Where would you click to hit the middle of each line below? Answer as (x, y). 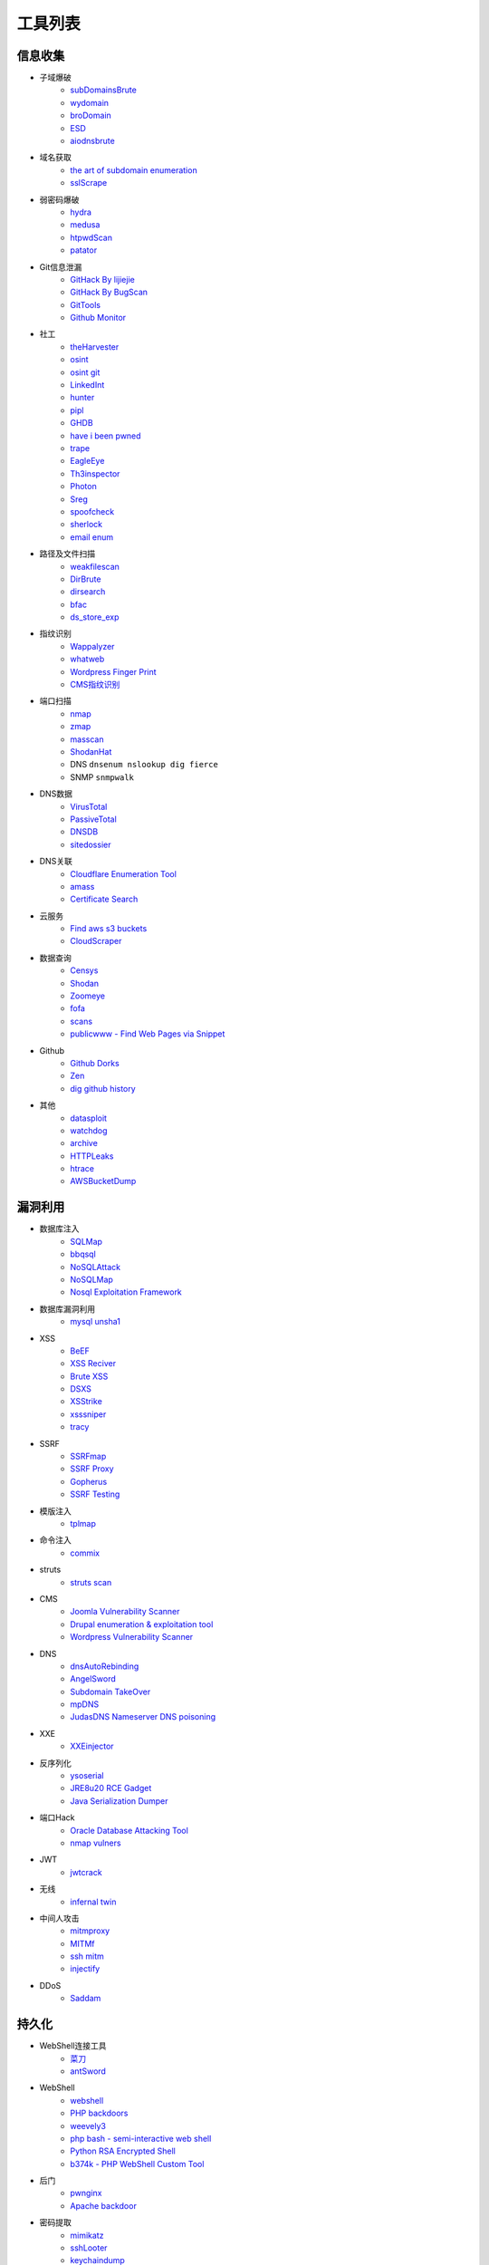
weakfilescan (95, 566)
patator (84, 250)
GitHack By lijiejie (102, 279)
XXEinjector (92, 1746)
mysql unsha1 (96, 1322)
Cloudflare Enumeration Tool (123, 873)
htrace (82, 1169)
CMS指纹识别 (95, 685)
